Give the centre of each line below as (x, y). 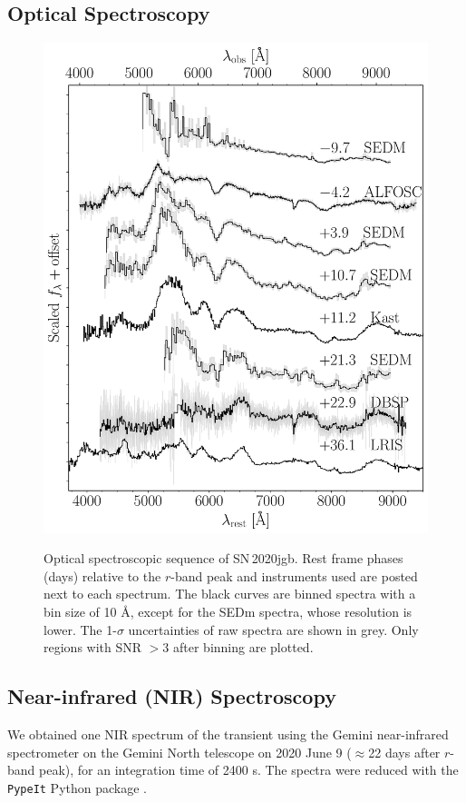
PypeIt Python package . (78, 787)
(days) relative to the (102, 575)
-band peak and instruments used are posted (294, 575)
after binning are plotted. (243, 647)
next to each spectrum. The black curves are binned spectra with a (230, 594)
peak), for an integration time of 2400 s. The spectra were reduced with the (249, 770)
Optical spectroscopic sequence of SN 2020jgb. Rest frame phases (223, 558)
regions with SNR (93, 647)
